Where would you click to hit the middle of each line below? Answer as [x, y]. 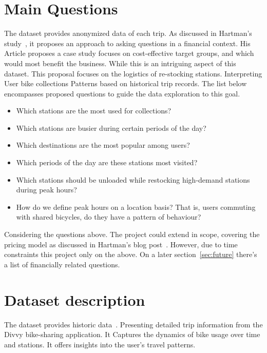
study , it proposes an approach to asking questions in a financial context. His [127, 43]
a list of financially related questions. [62, 264]
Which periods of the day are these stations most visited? [107, 162]
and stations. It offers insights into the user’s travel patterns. [100, 344]
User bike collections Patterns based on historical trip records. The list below [126, 83]
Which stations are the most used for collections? [94, 111]
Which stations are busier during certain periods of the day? [111, 128]
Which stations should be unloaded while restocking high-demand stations [133, 179]
